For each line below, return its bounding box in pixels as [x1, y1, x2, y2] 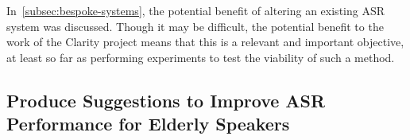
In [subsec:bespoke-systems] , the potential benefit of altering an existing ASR [6, 2, 385, 18]
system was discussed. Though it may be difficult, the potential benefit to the [6, 17, 384, 34]
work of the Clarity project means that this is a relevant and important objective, [6, 33, 404, 50]
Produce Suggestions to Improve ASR [6, 87, 326, 112]
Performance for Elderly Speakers [6, 111, 290, 136]
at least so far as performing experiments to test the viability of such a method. [6, 49, 395, 65]
